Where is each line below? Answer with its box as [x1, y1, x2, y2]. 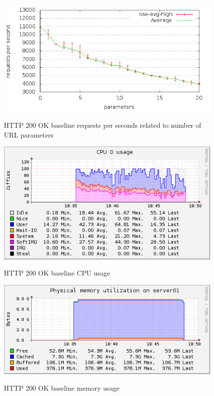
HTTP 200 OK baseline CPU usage [4, 268, 110, 278]
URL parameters [4, 129, 54, 139]
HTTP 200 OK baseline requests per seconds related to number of [4, 120, 201, 130]
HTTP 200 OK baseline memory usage [4, 382, 120, 393]
